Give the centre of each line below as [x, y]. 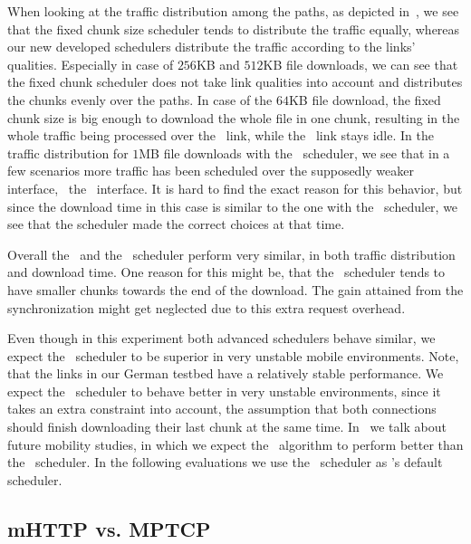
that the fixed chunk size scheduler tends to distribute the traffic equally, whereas [234, 29]
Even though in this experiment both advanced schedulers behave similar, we [221, 338]
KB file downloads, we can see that [360, 64]
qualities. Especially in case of [91, 64]
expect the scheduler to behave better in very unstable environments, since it [224, 391]
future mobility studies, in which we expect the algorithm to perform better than [235, 444]
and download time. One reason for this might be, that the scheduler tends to [226, 272]
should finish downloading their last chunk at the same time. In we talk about [227, 427]
